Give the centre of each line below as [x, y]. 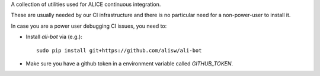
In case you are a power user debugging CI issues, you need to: [89, 26]
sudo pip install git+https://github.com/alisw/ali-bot [119, 50]
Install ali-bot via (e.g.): [54, 37]
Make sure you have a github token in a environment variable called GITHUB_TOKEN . [129, 63]
